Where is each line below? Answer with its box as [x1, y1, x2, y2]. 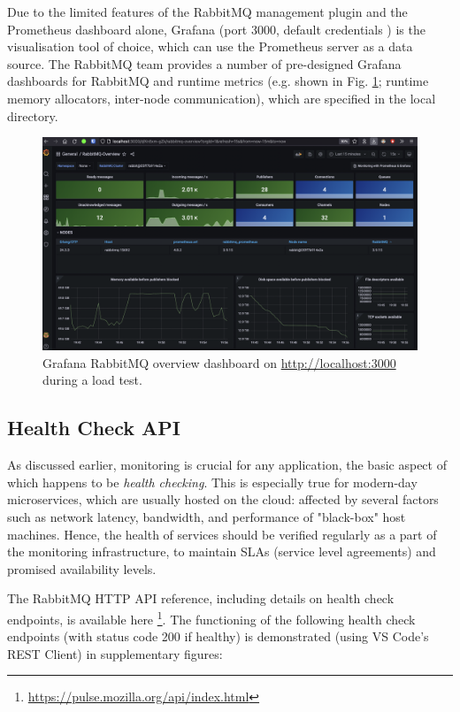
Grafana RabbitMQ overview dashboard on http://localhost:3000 [42, 353, 396, 371]
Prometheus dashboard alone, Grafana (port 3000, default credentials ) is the [7, 19, 425, 38]
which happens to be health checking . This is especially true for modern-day [7, 472, 418, 491]
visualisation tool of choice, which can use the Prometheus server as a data [7, 37, 413, 56]
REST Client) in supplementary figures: [7, 644, 223, 662]
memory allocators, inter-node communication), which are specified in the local [7, 88, 436, 107]
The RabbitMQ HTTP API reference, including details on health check [7, 589, 395, 608]
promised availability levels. [7, 559, 157, 578]
